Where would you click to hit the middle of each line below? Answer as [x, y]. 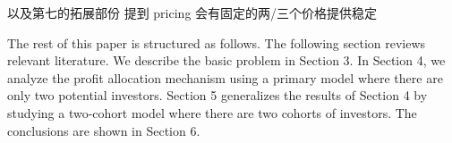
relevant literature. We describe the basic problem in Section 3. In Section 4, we [226, 60]
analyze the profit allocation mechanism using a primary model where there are [225, 77]
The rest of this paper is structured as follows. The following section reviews [217, 42]
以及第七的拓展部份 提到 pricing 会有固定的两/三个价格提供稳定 [192, 13]
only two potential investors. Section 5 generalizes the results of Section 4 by [217, 95]
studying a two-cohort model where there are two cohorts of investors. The [212, 112]
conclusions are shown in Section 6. [104, 130]
